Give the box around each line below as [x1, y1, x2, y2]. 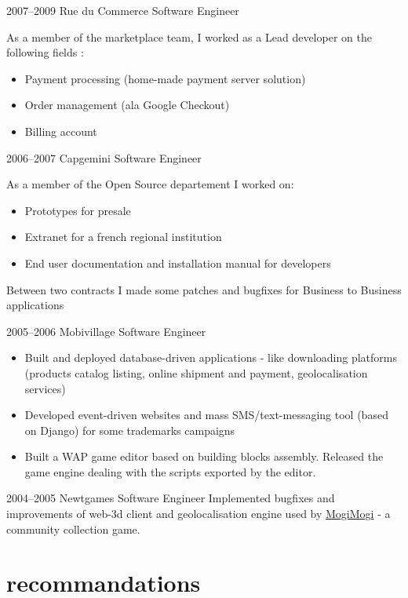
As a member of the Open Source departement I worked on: [6, 176, 294, 192]
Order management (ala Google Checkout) [24, 97, 230, 113]
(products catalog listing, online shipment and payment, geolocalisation [24, 364, 368, 381]
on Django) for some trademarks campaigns [24, 421, 235, 438]
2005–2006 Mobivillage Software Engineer [6, 323, 206, 339]
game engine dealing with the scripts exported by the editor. [24, 463, 316, 479]
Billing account [24, 122, 97, 139]
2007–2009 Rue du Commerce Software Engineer [6, 2, 239, 18]
